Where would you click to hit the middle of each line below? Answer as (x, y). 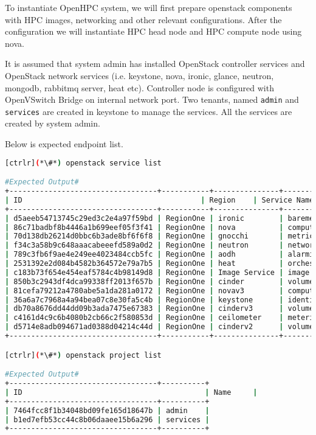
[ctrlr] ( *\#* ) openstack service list (83, 163)
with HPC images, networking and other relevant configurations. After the (143, 19)
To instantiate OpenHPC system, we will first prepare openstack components (149, 7)
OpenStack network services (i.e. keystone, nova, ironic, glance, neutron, (139, 75)
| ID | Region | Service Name (160, 200)
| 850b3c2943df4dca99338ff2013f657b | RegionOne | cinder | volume (160, 281)
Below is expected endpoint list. (64, 144)
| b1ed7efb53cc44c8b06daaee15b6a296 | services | (107, 419)
